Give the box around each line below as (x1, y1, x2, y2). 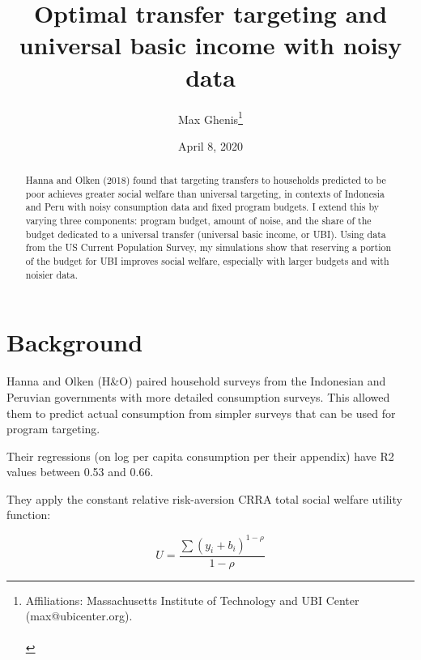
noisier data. (25, 267, 78, 281)
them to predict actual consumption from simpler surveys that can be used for (6, 404, 396, 421)
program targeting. (6, 420, 100, 437)
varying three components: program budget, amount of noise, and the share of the (25, 214, 372, 228)
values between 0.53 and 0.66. (6, 463, 154, 480)
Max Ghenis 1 (178, 108, 243, 127)
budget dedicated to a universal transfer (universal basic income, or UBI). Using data (25, 227, 386, 241)
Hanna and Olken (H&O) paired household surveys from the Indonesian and (6, 373, 386, 390)
